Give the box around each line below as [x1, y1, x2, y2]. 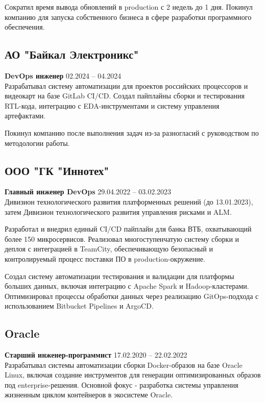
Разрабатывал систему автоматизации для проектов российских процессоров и [5, 80, 248, 91]
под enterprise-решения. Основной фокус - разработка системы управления [5, 379, 238, 390]
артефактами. [5, 110, 46, 121]
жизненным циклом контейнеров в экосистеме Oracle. [5, 389, 173, 400]
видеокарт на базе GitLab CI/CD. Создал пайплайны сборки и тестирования [5, 90, 245, 101]
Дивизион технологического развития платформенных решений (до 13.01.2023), [5, 196, 253, 207]
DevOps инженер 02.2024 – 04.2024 [5, 70, 122, 81]
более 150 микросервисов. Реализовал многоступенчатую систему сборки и [5, 233, 239, 244]
